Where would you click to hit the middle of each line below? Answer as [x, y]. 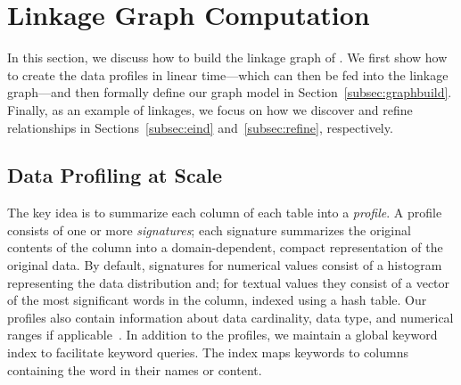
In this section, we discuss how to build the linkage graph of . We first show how [227, 57]
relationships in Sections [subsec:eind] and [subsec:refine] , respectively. [200, 127]
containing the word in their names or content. [135, 369]
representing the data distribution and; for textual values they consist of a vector [229, 282]
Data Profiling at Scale [115, 175]
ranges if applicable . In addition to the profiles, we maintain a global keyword [222, 335]
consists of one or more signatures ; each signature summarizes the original [209, 229]
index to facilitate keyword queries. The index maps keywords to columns [208, 352]
